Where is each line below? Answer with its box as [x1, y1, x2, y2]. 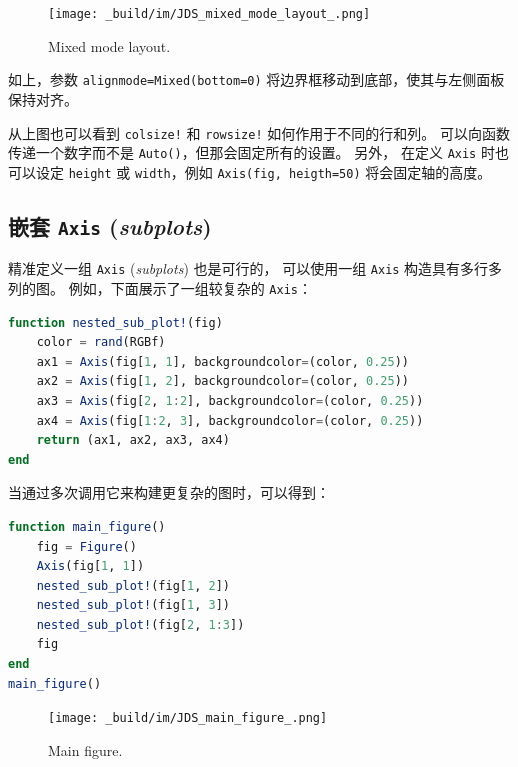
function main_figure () [8, 519, 166, 534]
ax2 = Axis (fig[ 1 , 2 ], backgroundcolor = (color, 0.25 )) [36, 374, 410, 389]
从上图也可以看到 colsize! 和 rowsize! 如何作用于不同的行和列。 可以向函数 [8, 122, 510, 143]
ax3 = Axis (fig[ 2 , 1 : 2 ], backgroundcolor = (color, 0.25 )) [36, 393, 424, 408]
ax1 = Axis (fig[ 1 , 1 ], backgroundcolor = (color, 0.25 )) [36, 354, 410, 369]
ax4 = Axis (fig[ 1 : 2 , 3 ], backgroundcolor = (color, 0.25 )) [36, 413, 424, 428]
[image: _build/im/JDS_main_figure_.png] [48, 711, 328, 726]
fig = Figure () [36, 539, 137, 554]
